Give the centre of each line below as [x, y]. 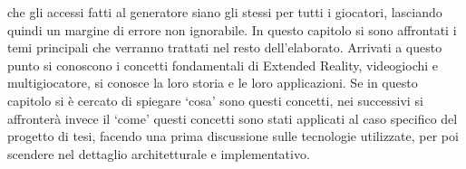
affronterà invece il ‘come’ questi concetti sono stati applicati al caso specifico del [233, 118]
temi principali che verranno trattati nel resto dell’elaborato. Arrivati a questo [225, 47]
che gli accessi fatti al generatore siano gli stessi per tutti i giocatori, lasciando [225, 12]
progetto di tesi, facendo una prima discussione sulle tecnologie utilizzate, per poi [233, 136]
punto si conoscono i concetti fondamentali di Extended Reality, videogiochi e [223, 65]
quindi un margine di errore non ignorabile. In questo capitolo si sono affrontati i [232, 29]
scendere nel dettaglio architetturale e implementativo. [159, 153]
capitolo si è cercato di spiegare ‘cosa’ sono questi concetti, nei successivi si [215, 100]
